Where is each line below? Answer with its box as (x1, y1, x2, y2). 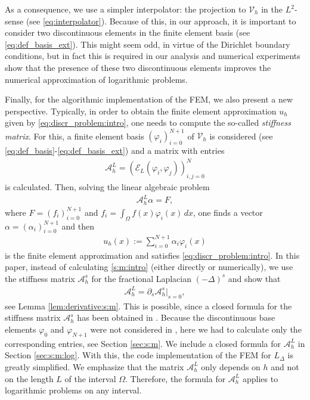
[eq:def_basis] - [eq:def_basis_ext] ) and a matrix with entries (5, 144, 225, 157)
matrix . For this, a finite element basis (5, 129, 144, 142)
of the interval (64, 372, 116, 385)
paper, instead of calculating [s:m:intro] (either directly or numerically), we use (5, 261, 293, 273)
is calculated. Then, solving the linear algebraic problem (5, 181, 210, 193)
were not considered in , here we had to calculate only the (90, 323, 302, 335)
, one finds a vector (193, 206, 263, 218)
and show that (228, 272, 281, 284)
